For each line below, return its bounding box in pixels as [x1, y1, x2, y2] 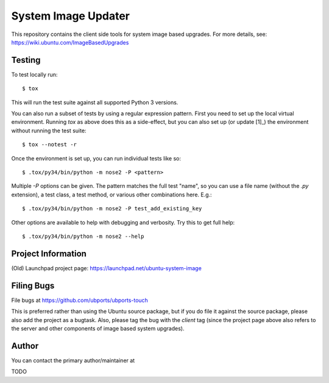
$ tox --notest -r [22, 141, 77, 148]
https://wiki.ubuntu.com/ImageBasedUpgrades [11, 38, 129, 46]
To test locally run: [11, 71, 58, 78]
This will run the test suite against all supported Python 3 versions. [11, 98, 179, 106]
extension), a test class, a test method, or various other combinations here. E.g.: [11, 191, 213, 198]
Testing [11, 55, 41, 65]
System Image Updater [11, 9, 130, 23]
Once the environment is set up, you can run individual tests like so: [11, 154, 181, 162]
